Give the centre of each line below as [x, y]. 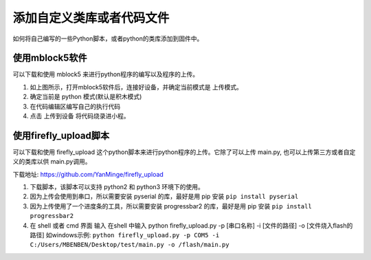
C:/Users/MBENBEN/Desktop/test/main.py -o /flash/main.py [130, 245]
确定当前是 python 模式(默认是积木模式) [86, 97]
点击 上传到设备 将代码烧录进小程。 [80, 116]
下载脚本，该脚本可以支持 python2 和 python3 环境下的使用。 [117, 187]
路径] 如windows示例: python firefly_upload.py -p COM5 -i [125, 235]
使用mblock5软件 [50, 58]
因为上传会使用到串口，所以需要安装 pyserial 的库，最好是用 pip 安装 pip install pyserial [164, 197]
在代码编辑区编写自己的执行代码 [75, 106]
